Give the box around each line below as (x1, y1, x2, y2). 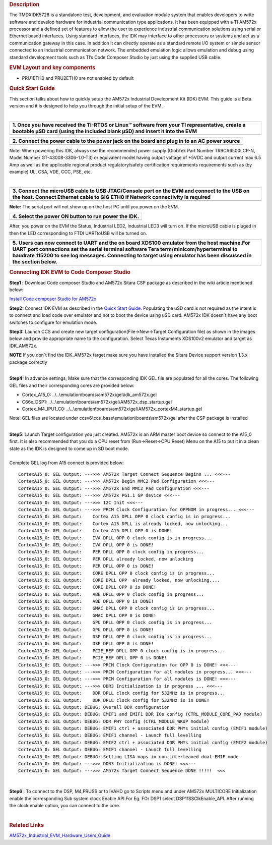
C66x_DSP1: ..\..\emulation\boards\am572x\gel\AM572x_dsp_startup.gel (22, 399, 172, 405)
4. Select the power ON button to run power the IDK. (12, 213, 140, 220)
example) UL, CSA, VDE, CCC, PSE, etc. (9, 169, 92, 175)
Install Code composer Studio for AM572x (9, 296, 97, 302)
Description (9, 1, 40, 8)
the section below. (12, 258, 57, 265)
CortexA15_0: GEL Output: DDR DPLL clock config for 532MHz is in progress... (18, 690, 226, 696)
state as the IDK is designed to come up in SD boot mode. (9, 445, 129, 452)
